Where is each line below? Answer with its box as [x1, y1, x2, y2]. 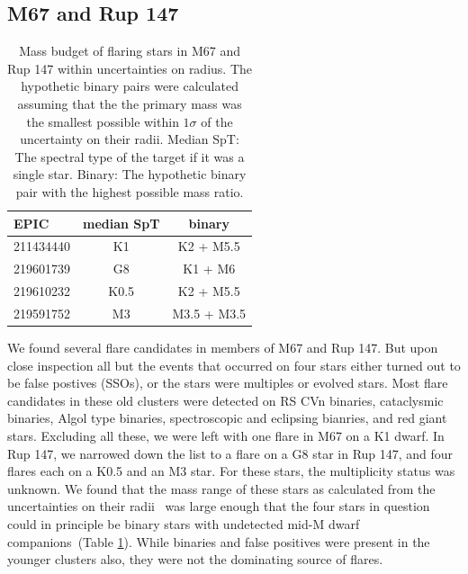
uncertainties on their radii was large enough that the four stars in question [7, 497, 430, 516]
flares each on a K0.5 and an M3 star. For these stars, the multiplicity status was [7, 462, 455, 480]
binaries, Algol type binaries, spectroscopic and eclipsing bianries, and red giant [7, 408, 447, 427]
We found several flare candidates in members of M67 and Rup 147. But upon [7, 338, 438, 357]
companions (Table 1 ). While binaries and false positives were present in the [7, 532, 430, 551]
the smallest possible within [26, 112, 179, 130]
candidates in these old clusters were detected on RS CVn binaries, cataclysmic [7, 390, 444, 409]
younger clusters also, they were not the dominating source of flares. [7, 550, 383, 569]
